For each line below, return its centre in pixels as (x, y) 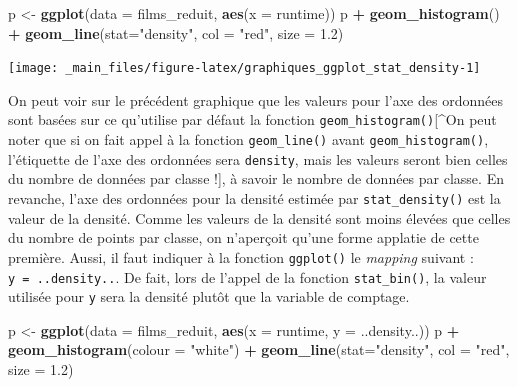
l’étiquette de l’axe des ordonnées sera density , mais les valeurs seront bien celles (258, 158)
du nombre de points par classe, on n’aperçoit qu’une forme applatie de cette (243, 237)
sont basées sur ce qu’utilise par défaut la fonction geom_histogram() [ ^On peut (252, 119)
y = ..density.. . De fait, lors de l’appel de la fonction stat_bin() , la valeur (247, 276)
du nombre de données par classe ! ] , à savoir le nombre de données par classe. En (256, 178)
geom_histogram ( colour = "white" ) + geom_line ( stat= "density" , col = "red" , (259, 349)
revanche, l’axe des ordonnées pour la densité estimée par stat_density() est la (254, 198)
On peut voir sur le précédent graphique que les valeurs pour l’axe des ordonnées (255, 99)
